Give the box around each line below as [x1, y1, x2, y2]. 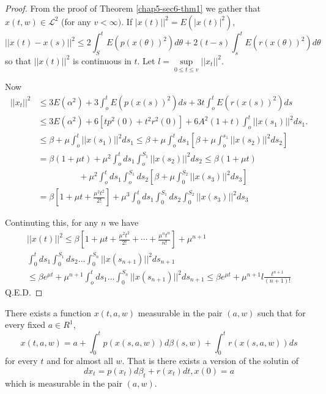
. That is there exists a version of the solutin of [122, 354, 299, 367]
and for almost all [46, 354, 113, 367]
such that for [257, 306, 306, 319]
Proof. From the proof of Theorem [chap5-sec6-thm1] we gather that [5, 2, 261, 14]
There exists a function [5, 306, 91, 319]
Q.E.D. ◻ [5, 286, 43, 299]
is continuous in [72, 54, 132, 67]
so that [5, 54, 31, 67]
